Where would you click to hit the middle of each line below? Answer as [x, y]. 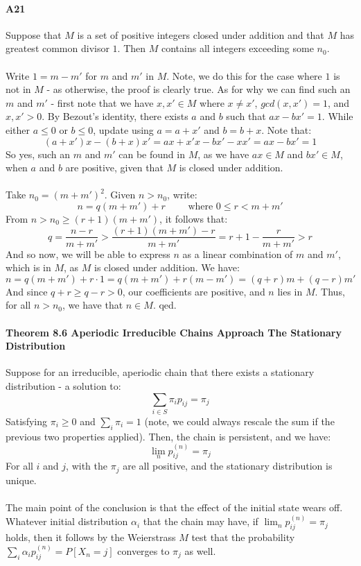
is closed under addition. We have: [167, 267]
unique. [21, 480]
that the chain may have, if [201, 521]
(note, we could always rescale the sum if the [239, 421]
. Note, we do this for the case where [244, 75]
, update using [123, 129]
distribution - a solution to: [63, 385]
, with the [87, 466]
